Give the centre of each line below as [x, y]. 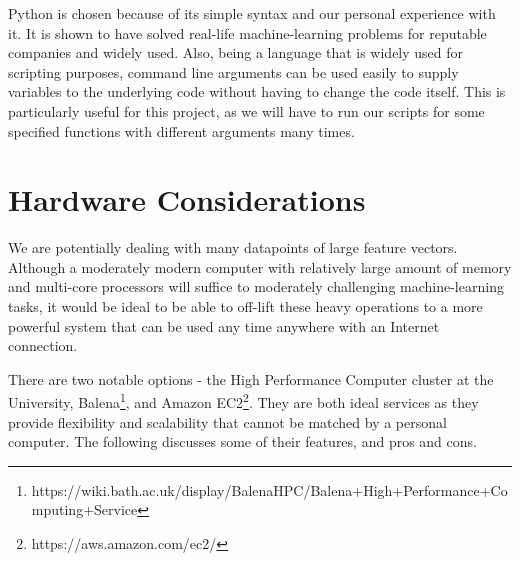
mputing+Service [84, 509]
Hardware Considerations [187, 199]
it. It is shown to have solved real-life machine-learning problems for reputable [247, 32]
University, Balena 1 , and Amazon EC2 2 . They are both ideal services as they [243, 401]
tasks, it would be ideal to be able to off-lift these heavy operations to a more [245, 306]
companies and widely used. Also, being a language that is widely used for [236, 52]
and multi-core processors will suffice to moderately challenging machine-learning [256, 286]
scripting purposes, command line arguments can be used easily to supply [233, 71]
